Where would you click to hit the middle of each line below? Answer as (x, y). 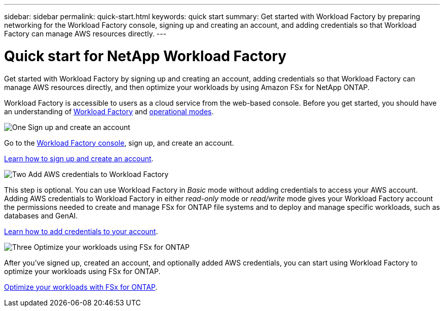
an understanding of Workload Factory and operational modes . (109, 111)
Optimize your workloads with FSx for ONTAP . (81, 287)
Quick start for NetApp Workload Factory (145, 56)
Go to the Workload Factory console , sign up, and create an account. (119, 143)
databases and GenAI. (41, 215)
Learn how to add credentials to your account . (81, 231)
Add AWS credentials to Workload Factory (98, 174)
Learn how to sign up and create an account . (79, 158)
